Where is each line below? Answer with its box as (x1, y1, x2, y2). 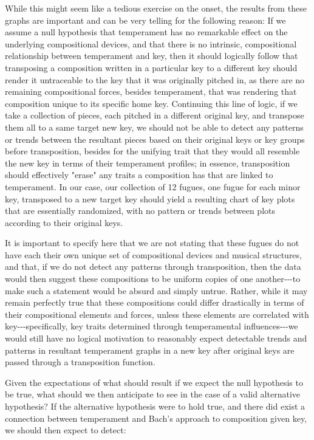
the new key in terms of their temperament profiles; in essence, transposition (5, 156, 290, 169)
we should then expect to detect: (5, 424, 126, 436)
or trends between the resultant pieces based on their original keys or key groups (5, 132, 305, 145)
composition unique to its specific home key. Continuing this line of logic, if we (5, 97, 298, 109)
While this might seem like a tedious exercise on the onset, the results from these (5, 2, 307, 14)
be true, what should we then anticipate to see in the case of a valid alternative (5, 388, 300, 400)
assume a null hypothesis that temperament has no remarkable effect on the (5, 26, 288, 38)
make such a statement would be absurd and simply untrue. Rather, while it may (5, 284, 308, 297)
